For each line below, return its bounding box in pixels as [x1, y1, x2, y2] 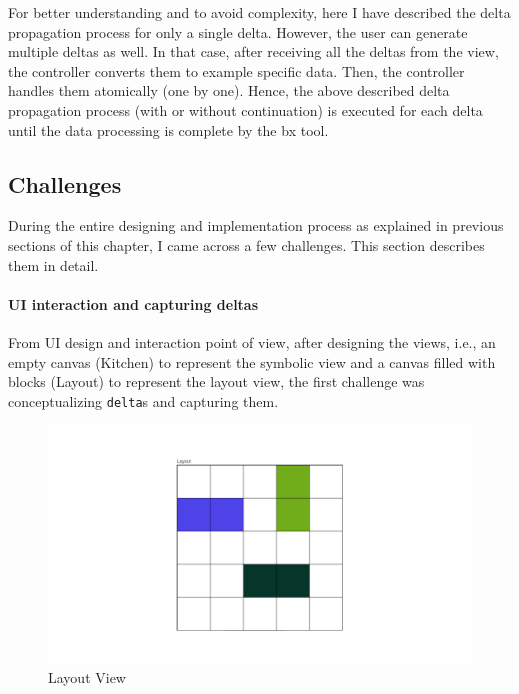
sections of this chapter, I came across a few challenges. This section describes [8, 234, 485, 255]
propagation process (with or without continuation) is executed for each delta [8, 99, 483, 120]
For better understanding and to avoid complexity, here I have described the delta [8, 2, 511, 22]
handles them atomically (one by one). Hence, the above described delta [8, 80, 450, 101]
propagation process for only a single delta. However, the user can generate [8, 21, 468, 42]
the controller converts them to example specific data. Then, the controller [8, 60, 465, 81]
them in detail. [8, 254, 99, 275]
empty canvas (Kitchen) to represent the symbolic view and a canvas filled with [8, 351, 496, 372]
